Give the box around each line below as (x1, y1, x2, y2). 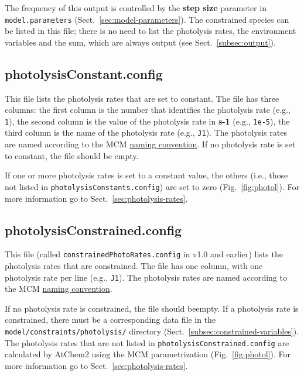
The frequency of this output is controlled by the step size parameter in (5, 2, 267, 13)
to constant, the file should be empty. (5, 149, 139, 161)
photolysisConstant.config (5, 64, 163, 82)
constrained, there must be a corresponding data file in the (5, 313, 216, 326)
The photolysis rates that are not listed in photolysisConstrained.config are (5, 336, 289, 349)
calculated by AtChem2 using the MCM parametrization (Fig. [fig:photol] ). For (5, 348, 291, 360)
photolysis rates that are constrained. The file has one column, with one (5, 260, 263, 272)
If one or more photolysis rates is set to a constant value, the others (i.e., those (5, 169, 288, 181)
